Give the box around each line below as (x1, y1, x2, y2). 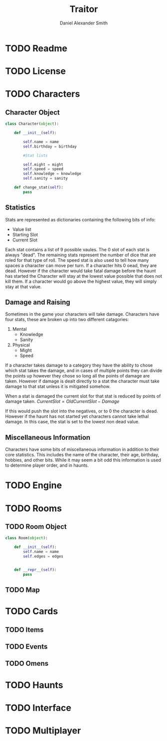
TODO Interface (5, 702, 71, 714)
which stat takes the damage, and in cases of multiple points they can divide (5, 368, 163, 373)
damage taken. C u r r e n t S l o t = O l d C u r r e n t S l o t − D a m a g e (5, 398, 120, 404)
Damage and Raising (5, 298, 71, 306)
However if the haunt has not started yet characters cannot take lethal (5, 413, 149, 419)
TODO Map (5, 586, 40, 594)
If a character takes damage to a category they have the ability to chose (5, 363, 153, 369)
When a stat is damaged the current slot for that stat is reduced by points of (5, 393, 161, 399)
